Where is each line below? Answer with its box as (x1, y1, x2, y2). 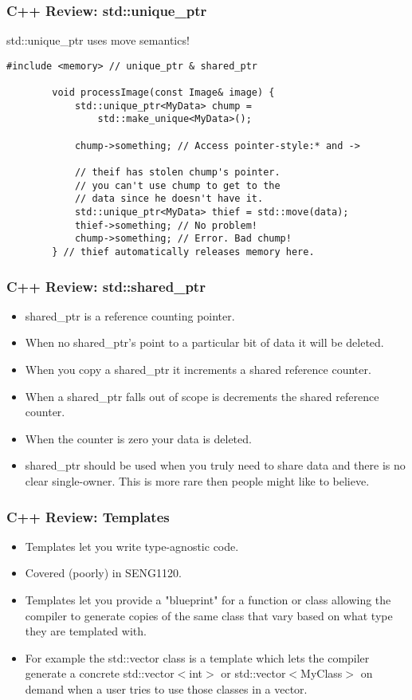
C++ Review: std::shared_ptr (6, 276, 206, 296)
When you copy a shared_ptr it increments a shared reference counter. (25, 361, 371, 378)
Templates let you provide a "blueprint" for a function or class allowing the (25, 592, 391, 608)
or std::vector (221, 665, 286, 682)
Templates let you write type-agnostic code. (25, 537, 239, 554)
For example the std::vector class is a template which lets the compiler (25, 649, 370, 666)
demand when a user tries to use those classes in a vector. (25, 681, 308, 697)
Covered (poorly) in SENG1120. (25, 564, 182, 581)
